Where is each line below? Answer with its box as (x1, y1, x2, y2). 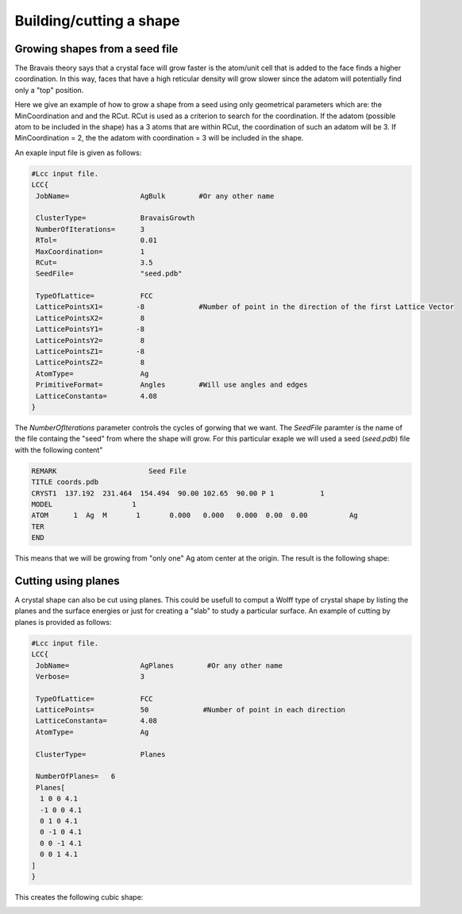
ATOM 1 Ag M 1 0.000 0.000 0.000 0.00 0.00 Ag (31, 511, 359, 520)
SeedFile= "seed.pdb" (36, 269, 183, 278)
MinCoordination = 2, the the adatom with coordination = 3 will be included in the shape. (14, 133, 304, 143)
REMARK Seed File (31, 466, 187, 476)
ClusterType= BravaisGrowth (36, 214, 195, 222)
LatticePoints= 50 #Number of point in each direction (36, 705, 345, 715)
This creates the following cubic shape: (14, 892, 144, 901)
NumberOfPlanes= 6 (36, 772, 116, 781)
